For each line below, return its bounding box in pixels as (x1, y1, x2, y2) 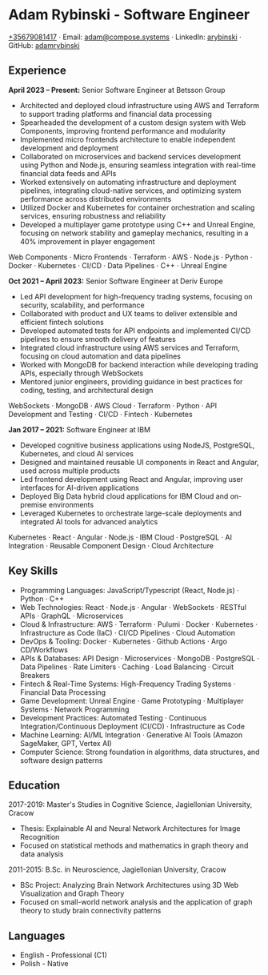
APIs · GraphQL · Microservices (19, 611, 124, 620)
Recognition (19, 833, 60, 842)
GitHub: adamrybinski (8, 40, 80, 50)
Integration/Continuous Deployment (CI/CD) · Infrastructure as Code (19, 721, 246, 731)
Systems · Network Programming (19, 704, 130, 714)
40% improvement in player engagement (19, 236, 155, 246)
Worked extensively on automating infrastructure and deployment (19, 177, 237, 187)
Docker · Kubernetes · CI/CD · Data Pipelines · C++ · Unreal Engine (8, 260, 228, 270)
